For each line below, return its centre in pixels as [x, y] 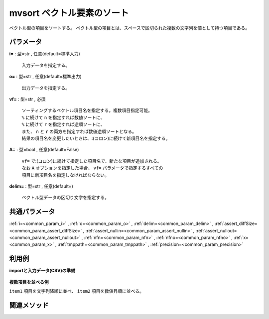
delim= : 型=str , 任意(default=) [41, 186]
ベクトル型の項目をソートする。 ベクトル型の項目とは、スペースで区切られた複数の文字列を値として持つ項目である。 [130, 28]
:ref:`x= [241, 237]
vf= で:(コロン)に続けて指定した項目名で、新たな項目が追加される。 [92, 161]
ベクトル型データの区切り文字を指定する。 [65, 198]
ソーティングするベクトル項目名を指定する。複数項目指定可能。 [87, 110]
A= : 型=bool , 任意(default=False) [44, 150]
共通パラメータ [32, 212]
